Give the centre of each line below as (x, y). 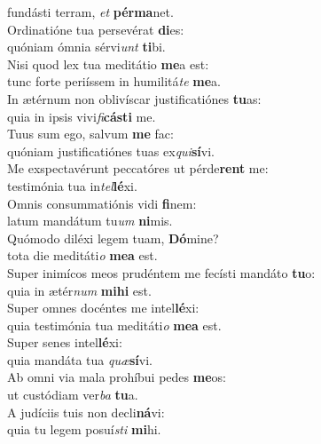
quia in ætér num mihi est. (79, 290)
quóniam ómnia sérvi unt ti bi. (86, 47)
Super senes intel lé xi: (65, 342)
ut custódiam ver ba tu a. (73, 395)
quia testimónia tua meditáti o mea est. (114, 325)
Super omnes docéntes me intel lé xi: (103, 308)
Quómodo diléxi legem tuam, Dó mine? (113, 238)
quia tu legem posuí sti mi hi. (84, 429)
